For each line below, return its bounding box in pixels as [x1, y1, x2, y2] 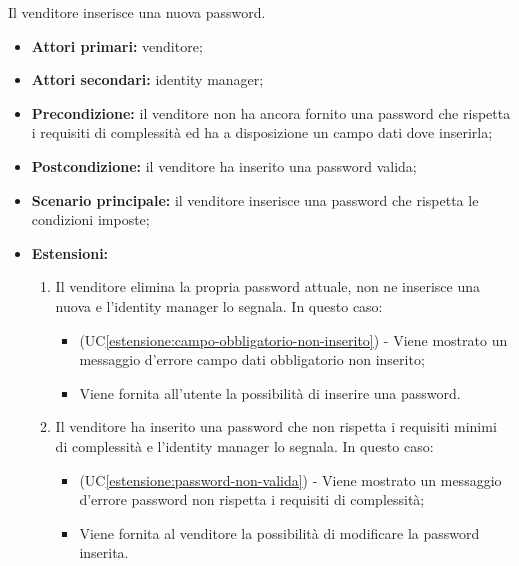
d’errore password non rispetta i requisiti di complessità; [79, 489, 425, 510]
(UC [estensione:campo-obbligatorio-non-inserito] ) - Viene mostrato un [79, 329, 508, 350]
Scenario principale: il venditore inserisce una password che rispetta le [31, 189, 479, 210]
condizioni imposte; [31, 209, 150, 230]
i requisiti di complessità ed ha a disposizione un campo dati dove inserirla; [31, 122, 493, 143]
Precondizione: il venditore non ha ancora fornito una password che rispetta [31, 102, 511, 123]
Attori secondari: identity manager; [31, 69, 264, 90]
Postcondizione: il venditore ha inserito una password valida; [31, 155, 417, 176]
